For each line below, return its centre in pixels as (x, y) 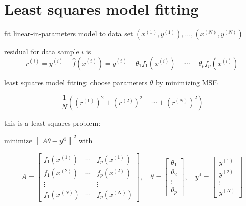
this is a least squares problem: (52, 122)
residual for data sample (42, 52)
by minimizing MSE (186, 82)
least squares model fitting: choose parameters (76, 82)
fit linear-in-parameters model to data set (69, 33)
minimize (18, 140)
